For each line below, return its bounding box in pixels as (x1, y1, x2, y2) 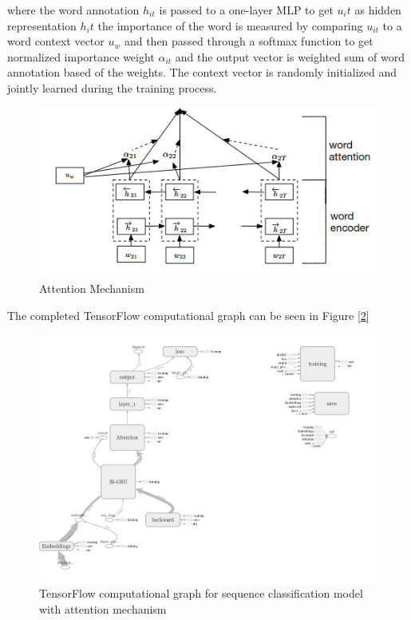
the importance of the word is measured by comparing (97, 17, 363, 34)
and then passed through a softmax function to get (124, 33, 373, 49)
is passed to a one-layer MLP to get (159, 2, 334, 18)
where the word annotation (7, 2, 140, 18)
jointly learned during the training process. (7, 79, 217, 96)
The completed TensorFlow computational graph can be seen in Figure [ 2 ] (7, 307, 370, 324)
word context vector (7, 33, 105, 49)
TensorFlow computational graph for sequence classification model (39, 585, 363, 602)
